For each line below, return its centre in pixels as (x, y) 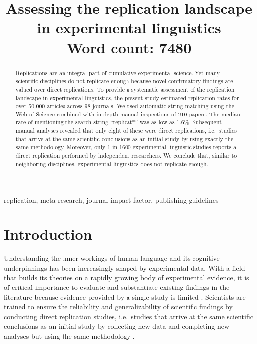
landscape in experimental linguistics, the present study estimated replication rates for (127, 97)
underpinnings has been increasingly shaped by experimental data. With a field (125, 267)
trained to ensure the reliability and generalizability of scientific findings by (118, 307)
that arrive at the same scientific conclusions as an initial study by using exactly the (125, 139)
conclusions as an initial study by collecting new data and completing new (117, 326)
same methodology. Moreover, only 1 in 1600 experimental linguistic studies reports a (126, 147)
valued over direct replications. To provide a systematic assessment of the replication (125, 89)
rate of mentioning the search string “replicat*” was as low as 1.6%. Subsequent (119, 122)
